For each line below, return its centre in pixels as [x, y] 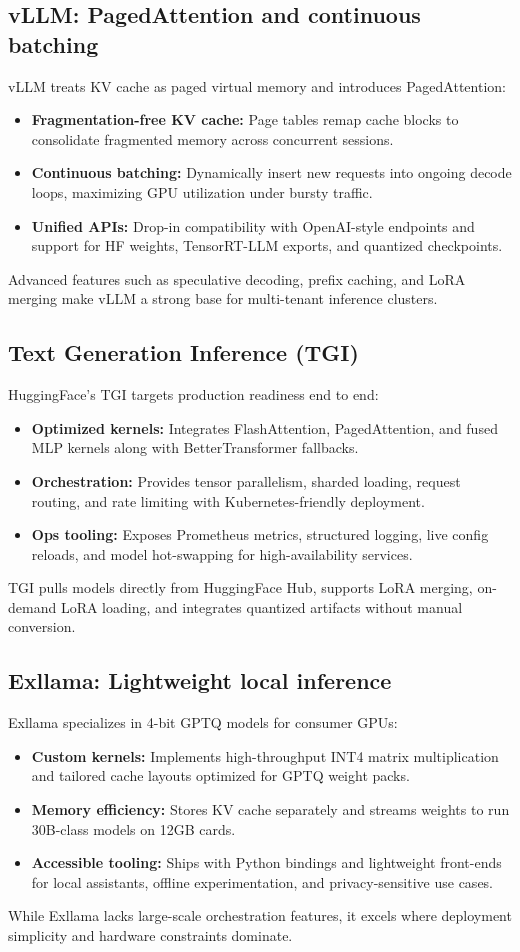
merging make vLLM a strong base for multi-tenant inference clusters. [223, 298]
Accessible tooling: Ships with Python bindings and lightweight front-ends [266, 862]
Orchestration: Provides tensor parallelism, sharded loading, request [246, 480]
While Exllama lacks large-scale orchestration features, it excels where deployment [260, 915]
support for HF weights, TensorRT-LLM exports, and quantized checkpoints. [267, 245]
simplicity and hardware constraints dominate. [150, 935]
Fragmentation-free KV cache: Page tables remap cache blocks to [245, 119]
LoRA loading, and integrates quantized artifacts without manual [261, 606]
